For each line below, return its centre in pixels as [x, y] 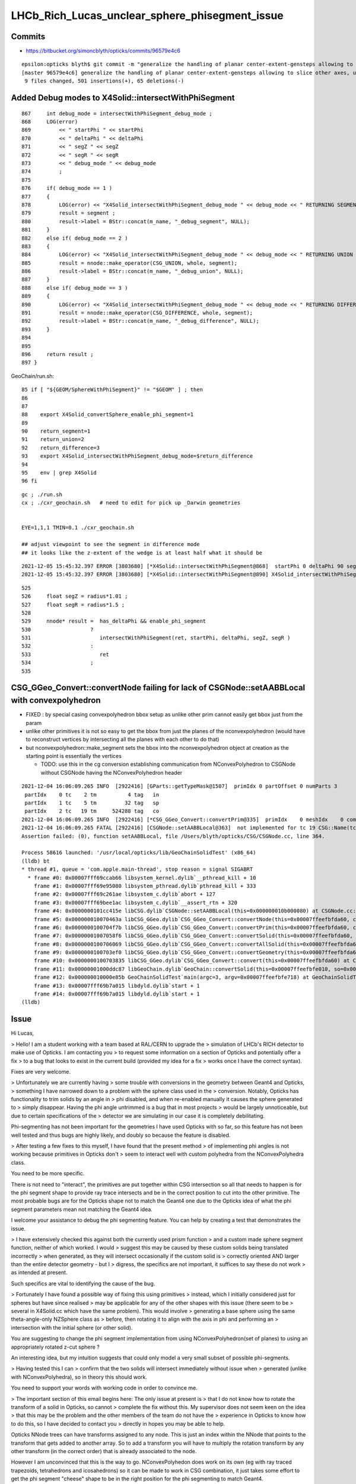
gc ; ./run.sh [42, 494]
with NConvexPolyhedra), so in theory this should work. [79, 1377]
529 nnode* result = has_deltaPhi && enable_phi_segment [114, 621]
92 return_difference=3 [61, 448]
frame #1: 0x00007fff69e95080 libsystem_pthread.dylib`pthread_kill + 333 [145, 886]
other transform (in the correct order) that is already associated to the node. [104, 1451]
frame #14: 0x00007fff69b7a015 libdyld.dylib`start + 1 [117, 994]
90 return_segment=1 [56, 431]
